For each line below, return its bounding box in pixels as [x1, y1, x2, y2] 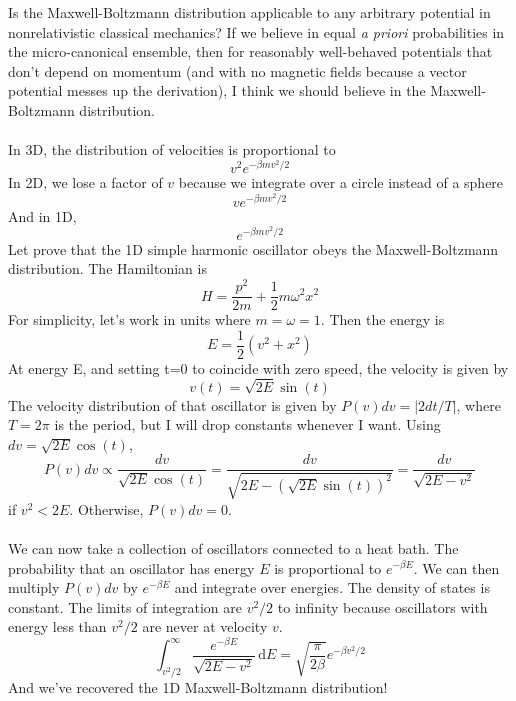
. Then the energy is [320, 309, 445, 330]
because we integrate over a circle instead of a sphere [178, 172, 504, 193]
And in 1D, [8, 205, 77, 226]
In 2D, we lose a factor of [8, 172, 163, 193]
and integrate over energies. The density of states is [174, 577, 490, 598]
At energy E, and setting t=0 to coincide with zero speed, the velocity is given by [8, 357, 509, 378]
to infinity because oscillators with [277, 596, 488, 617]
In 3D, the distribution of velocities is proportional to [8, 139, 336, 160]
